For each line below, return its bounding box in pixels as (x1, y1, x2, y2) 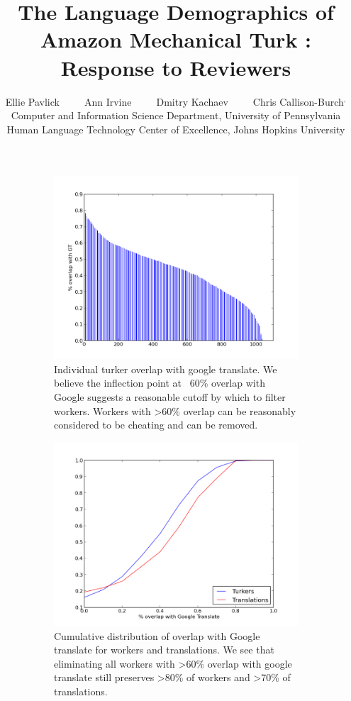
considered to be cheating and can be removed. (54, 417, 258, 432)
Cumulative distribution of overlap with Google (54, 628, 260, 643)
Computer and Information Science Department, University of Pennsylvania (11, 108, 341, 123)
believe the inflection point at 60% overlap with (54, 375, 265, 390)
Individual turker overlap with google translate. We (54, 361, 277, 376)
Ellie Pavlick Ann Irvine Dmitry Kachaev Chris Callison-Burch (5, 94, 344, 109)
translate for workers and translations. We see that (54, 642, 274, 657)
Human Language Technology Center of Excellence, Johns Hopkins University (6, 121, 345, 136)
